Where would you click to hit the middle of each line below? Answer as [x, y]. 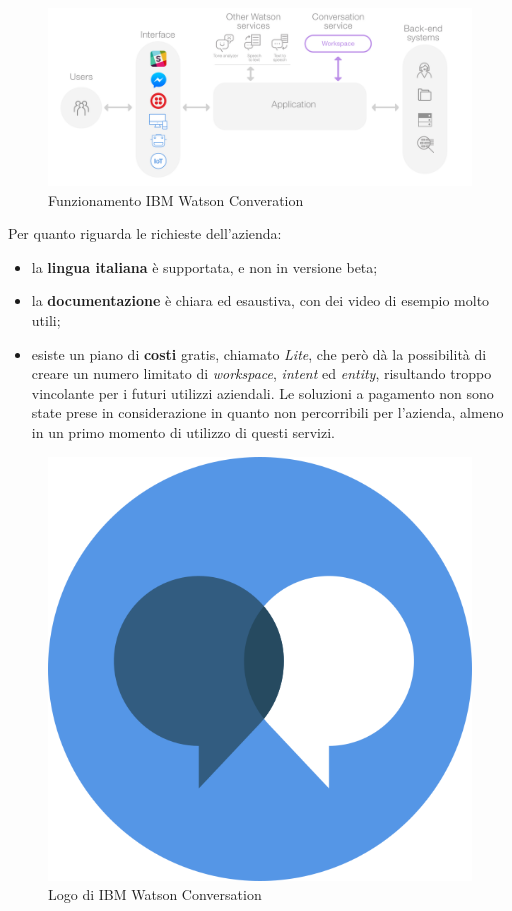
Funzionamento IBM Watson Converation [176, 199]
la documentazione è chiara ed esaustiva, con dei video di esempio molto [260, 300]
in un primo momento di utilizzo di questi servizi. [183, 431]
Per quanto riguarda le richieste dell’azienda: [145, 233]
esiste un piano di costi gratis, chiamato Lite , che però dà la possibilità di [259, 353]
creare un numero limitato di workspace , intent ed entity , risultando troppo [261, 373]
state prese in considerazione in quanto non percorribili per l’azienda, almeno [267, 412]
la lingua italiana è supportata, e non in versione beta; [204, 266]
